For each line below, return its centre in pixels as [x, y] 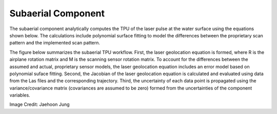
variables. [20, 95]
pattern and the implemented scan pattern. [55, 43]
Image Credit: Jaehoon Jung [39, 104]
